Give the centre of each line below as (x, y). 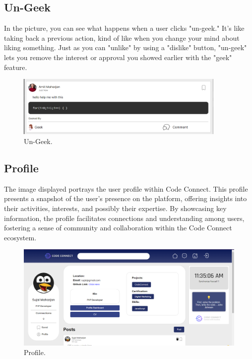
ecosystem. (20, 237)
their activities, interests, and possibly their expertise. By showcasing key (115, 208)
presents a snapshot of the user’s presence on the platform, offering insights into (126, 198)
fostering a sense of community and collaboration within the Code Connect (118, 228)
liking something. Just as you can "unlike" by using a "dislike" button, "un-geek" (126, 47)
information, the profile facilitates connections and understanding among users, (124, 218)
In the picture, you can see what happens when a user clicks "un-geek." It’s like (124, 28)
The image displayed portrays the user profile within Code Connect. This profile (126, 188)
